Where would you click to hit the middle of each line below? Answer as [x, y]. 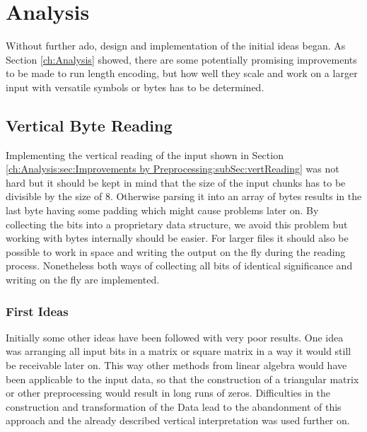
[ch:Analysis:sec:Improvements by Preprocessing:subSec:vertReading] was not [173, 169]
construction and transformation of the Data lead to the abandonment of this [174, 406]
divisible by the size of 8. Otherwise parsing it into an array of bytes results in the [184, 196]
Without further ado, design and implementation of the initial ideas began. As [176, 46]
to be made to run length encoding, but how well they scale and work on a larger [182, 73]
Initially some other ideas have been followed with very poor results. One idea [175, 337]
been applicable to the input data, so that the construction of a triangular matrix [182, 379]
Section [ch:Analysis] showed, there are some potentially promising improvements [181, 59]
